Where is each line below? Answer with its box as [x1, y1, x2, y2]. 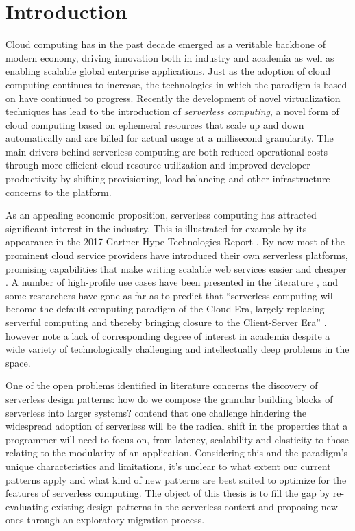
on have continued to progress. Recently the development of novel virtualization [5, 90, 341, 105]
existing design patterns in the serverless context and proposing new [51, 499, 338, 513]
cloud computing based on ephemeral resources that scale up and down [5, 117, 304, 132]
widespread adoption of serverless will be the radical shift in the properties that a [5, 419, 348, 433]
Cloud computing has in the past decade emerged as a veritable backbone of [5, 37, 326, 51]
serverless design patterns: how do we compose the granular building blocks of [5, 391, 333, 406]
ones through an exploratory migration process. [5, 513, 205, 527]
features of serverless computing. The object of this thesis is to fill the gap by [5, 486, 330, 500]
